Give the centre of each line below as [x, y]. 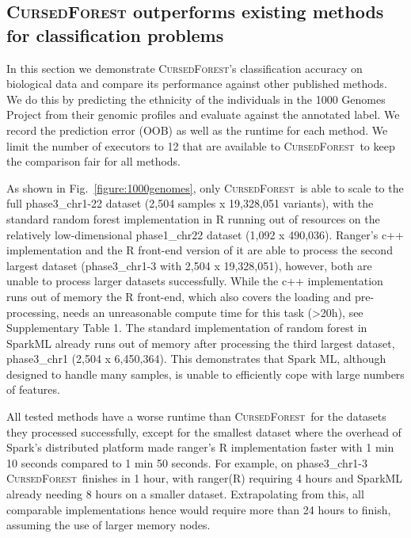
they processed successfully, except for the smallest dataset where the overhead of [204, 431]
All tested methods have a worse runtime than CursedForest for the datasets [196, 416]
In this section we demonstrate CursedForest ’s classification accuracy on [185, 68]
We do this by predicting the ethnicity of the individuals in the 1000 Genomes [196, 99]
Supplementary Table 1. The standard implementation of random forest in [187, 328]
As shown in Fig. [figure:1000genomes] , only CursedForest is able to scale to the [205, 187]
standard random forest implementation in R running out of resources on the [193, 218]
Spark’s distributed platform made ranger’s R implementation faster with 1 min [200, 447]
